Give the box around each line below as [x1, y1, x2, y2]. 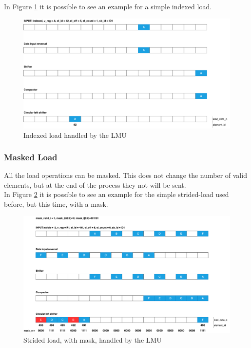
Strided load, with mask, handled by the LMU [23, 334, 162, 345]
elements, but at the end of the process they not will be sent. [4, 179, 186, 190]
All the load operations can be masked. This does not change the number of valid [4, 170, 247, 180]
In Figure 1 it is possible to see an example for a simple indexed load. [4, 1, 212, 11]
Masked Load [4, 151, 58, 163]
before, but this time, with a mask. [4, 199, 108, 209]
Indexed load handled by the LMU [23, 130, 127, 140]
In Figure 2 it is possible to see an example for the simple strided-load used [4, 189, 229, 199]
